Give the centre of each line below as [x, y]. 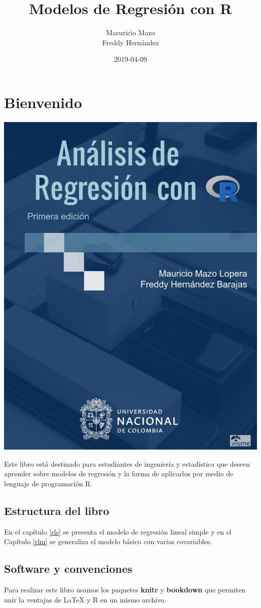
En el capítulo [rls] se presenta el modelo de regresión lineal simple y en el [118, 531]
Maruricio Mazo [130, 32]
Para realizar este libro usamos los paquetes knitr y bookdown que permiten [125, 590]
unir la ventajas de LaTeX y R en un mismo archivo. [85, 599]
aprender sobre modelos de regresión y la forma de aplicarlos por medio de [119, 473]
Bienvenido [43, 102]
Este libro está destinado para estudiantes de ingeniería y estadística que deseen [127, 463]
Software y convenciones [68, 569]
